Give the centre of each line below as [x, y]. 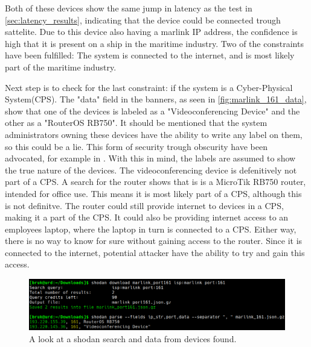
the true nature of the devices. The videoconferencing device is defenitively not [151, 170]
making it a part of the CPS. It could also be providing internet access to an [147, 217]
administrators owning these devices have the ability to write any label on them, [154, 134]
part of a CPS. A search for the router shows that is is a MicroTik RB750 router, [155, 182]
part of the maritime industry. [61, 67]
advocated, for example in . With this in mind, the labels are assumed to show [150, 158]
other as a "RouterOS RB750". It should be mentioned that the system [136, 123]
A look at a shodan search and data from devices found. [133, 338]
